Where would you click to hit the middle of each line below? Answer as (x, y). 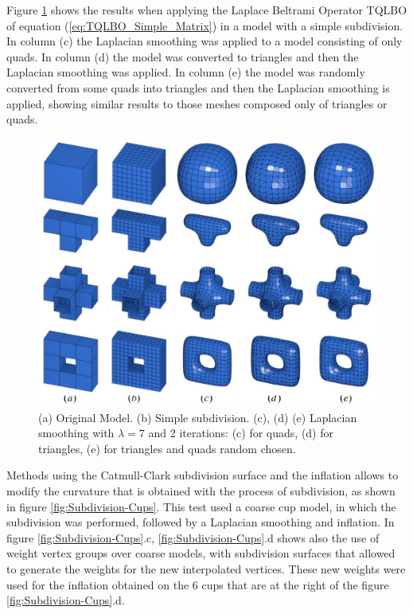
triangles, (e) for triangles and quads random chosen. (167, 448)
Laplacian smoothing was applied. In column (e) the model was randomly (186, 72)
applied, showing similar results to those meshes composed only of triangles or (197, 103)
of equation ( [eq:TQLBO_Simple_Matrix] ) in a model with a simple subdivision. (205, 25)
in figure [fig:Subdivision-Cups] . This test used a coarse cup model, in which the (201, 506)
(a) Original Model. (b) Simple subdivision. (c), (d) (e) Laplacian (198, 417)
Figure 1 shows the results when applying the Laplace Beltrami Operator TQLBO (207, 10)
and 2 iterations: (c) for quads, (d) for (241, 433)
